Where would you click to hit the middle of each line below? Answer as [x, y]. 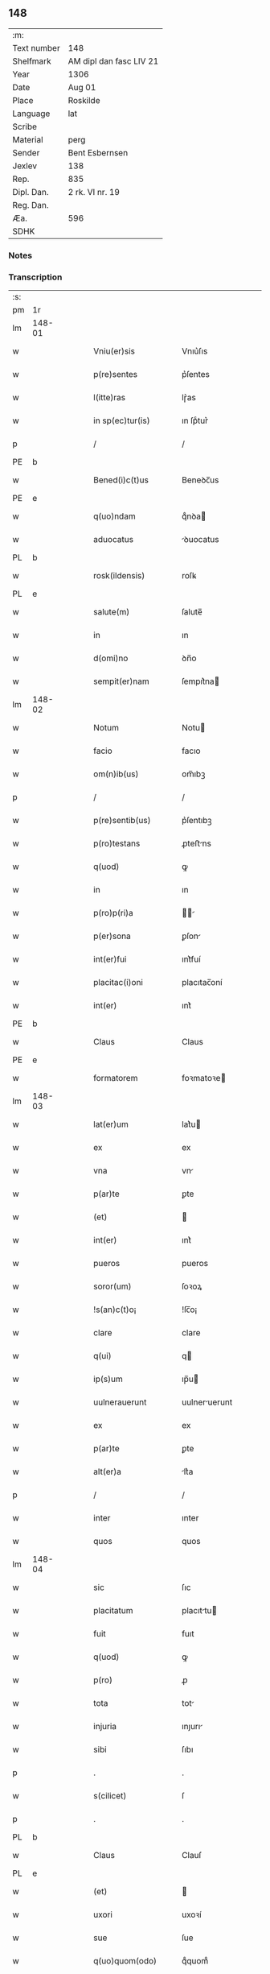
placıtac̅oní [202, 983]
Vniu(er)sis [114, 351]
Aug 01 [82, 87]
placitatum [113, 1611]
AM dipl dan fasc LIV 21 [113, 61]
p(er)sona [112, 936]
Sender [26, 152]
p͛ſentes [196, 375]
